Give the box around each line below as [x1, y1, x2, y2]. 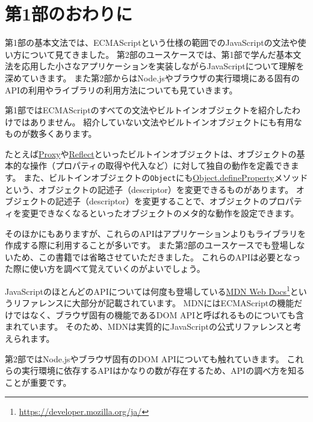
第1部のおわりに [5, 1, 133, 26]
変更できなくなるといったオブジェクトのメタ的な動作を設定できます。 [21, 206, 299, 219]
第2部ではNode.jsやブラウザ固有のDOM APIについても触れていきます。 [5, 352, 284, 365]
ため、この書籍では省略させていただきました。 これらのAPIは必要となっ [13, 250, 301, 263]
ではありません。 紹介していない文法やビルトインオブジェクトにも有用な [13, 115, 302, 128]
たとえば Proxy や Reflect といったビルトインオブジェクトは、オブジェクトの [5, 147, 297, 160]
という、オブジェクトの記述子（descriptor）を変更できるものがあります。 [5, 183, 294, 195]
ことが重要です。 [5, 376, 72, 388]
